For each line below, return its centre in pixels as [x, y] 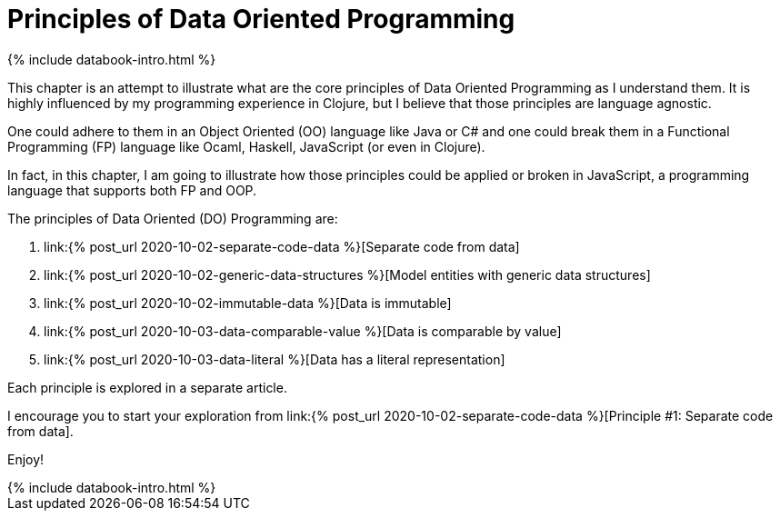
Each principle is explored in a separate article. [147, 387]
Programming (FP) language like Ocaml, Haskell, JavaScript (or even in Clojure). [246, 146]
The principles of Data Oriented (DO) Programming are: [173, 218]
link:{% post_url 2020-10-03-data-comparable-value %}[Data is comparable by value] [303, 331]
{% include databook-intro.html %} [112, 59]
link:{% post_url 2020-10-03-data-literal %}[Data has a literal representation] [275, 359]
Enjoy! [26, 459]
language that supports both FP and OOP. [132, 190]
